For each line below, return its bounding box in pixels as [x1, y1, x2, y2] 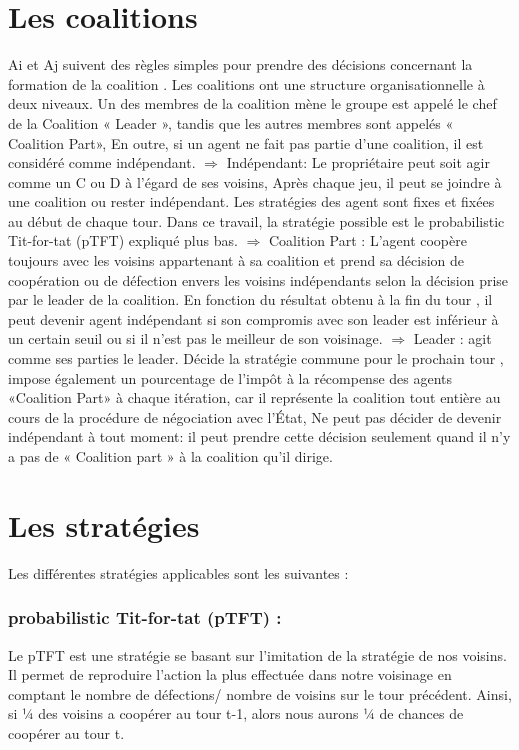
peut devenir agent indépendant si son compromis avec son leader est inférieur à [8, 308, 499, 329]
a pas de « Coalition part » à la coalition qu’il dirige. [8, 446, 333, 466]
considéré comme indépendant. [8, 152, 196, 173]
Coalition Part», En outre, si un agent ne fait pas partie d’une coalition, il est [8, 132, 484, 153]
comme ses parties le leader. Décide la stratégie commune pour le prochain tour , [8, 348, 504, 369]
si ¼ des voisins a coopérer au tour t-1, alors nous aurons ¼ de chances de [8, 703, 464, 724]
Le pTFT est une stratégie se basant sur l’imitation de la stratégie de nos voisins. [8, 644, 507, 665]
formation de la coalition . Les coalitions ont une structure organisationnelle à [8, 73, 485, 94]
